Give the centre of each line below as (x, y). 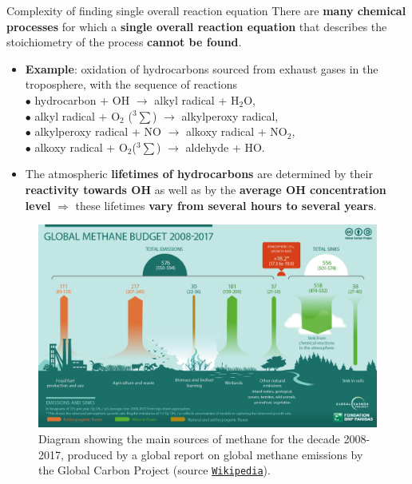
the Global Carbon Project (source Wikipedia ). (154, 470)
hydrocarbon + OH (82, 99)
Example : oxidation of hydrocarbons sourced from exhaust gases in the (202, 68)
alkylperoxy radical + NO (98, 131)
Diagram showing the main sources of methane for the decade (189, 438)
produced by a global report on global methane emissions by (215, 454)
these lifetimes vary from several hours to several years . (226, 205)
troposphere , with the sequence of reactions (131, 84)
